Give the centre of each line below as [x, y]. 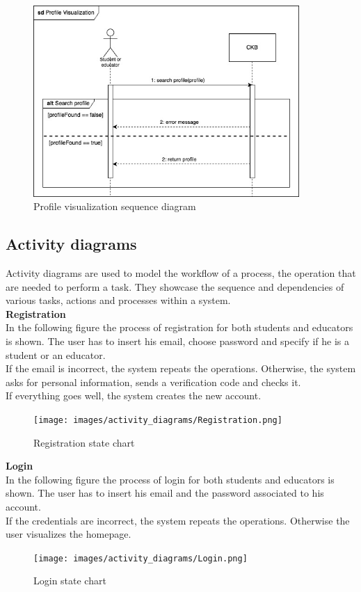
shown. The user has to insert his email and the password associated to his [165, 493]
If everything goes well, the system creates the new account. [134, 395]
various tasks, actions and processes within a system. [118, 300]
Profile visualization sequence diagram [115, 206]
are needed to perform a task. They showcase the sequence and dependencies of [175, 286]
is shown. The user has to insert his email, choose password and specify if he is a [178, 341]
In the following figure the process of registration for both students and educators [179, 327]
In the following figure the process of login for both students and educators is [170, 479]
